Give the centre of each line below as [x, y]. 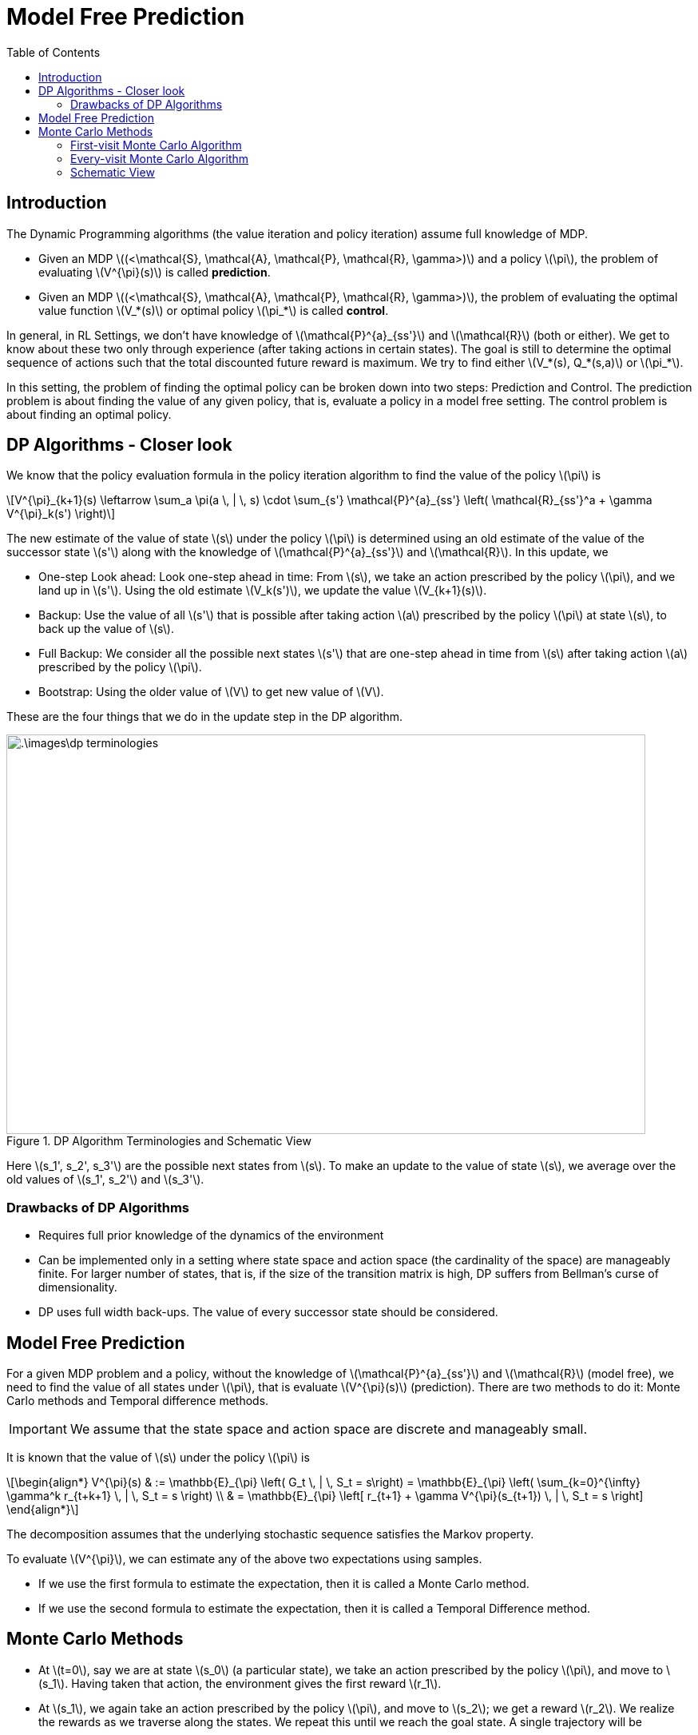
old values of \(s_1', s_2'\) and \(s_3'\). [105, 1180]
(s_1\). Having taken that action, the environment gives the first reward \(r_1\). [240, 1683]
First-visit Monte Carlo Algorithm [156, 145]
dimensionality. [78, 1287]
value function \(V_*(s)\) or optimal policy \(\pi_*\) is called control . [214, 310]
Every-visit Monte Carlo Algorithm [160, 158]
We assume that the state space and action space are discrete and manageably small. [329, 1429]
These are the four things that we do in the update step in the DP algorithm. [205, 717]
